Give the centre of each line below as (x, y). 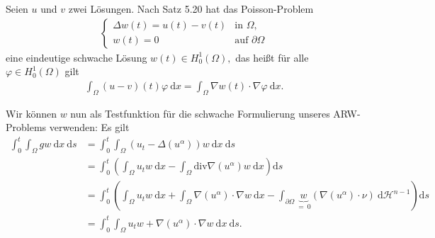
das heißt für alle (272, 57)
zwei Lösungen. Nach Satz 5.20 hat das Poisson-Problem (191, 8)
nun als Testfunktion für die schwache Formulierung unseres (200, 113)
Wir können (32, 113)
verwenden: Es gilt (89, 127)
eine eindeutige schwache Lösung (77, 57)
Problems (26, 127)
